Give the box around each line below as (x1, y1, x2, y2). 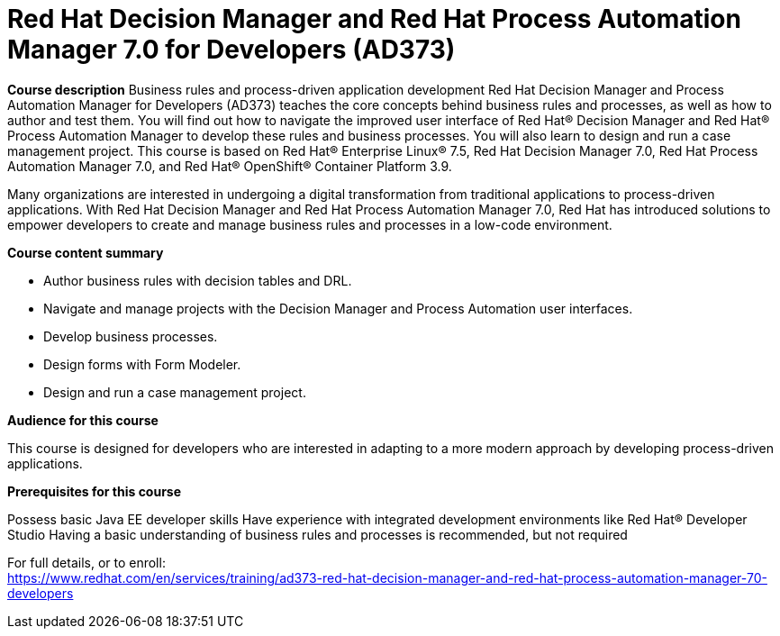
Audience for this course (7, 412, 159, 428)
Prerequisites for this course (7, 483, 182, 499)
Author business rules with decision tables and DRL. (43, 272, 352, 288)
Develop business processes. (43, 328, 218, 344)
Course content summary (7, 244, 164, 260)
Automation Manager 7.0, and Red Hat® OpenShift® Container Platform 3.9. (7, 158, 452, 174)
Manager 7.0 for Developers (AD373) (7, 34, 456, 65)
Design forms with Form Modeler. (43, 356, 241, 372)
